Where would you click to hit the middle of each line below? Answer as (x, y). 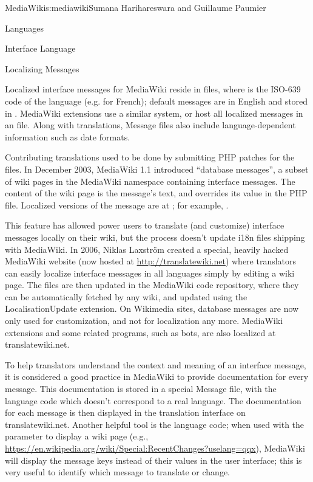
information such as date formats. (68, 136)
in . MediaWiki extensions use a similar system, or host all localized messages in (154, 113)
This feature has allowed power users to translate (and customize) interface (145, 225)
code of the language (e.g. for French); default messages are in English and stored (156, 101)
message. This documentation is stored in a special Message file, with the (141, 389)
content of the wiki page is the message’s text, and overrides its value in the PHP (156, 193)
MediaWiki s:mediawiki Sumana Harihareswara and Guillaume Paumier (136, 7)
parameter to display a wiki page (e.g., (77, 436)
